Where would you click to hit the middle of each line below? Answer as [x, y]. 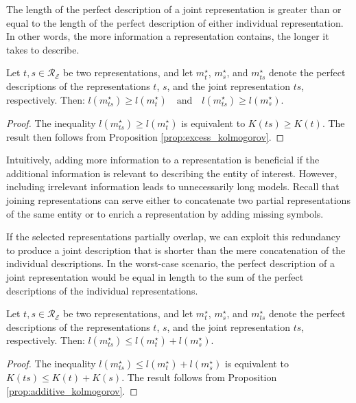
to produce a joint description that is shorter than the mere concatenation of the [176, 250]
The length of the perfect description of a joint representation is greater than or [174, 9]
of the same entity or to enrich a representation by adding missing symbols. [165, 213]
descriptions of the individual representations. [102, 290]
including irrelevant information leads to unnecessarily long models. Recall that [173, 186]
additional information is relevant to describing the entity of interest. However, [172, 173]
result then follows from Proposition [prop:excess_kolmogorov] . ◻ [145, 136]
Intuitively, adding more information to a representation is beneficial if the [163, 160]
